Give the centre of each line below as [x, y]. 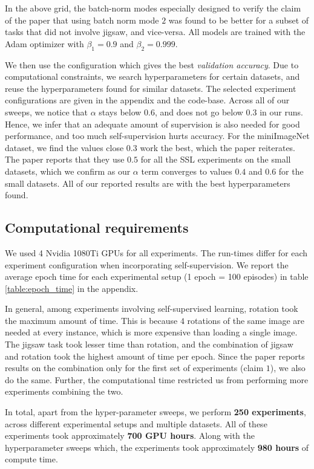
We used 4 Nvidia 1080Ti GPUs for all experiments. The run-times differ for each [156, 252]
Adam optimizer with [44, 43]
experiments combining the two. [64, 391]
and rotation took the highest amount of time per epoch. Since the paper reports [155, 356]
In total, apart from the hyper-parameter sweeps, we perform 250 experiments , [155, 412]
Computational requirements [97, 228]
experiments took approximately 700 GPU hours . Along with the [130, 435]
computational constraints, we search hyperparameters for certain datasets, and [152, 76]
